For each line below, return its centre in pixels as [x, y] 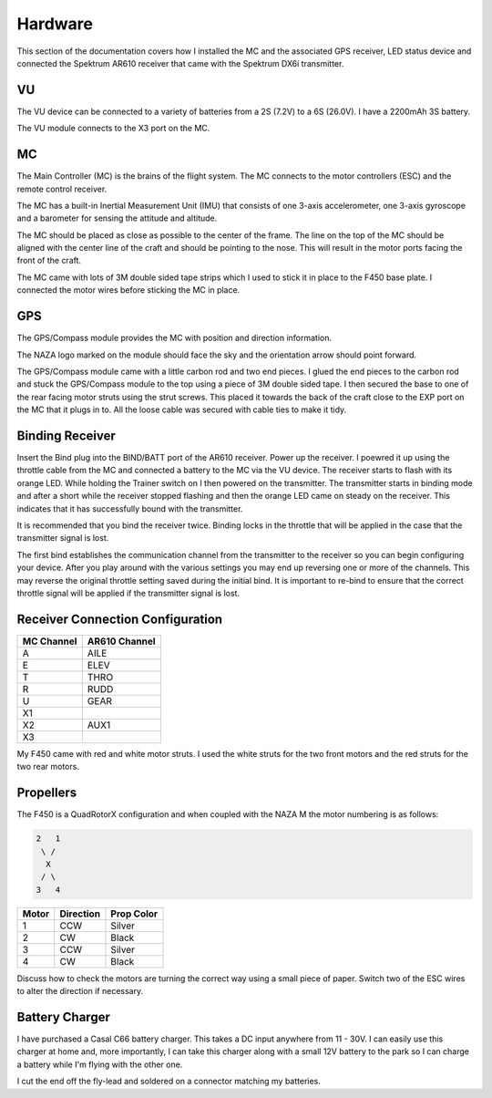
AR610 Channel [121, 641]
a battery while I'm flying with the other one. [100, 1064]
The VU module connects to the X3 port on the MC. [113, 129]
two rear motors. [48, 767]
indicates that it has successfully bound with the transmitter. [130, 508]
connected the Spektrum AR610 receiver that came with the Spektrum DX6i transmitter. [180, 63]
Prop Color [134, 914]
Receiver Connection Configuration [120, 619]
